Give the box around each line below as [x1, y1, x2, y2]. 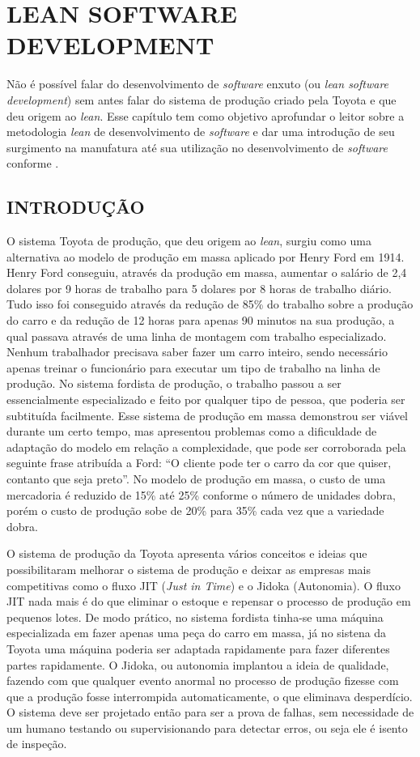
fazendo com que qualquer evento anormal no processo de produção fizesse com [6, 672, 399, 689]
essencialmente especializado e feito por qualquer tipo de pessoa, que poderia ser [6, 391, 405, 408]
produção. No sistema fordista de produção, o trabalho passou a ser [6, 375, 342, 392]
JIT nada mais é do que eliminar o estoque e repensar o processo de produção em [6, 593, 411, 610]
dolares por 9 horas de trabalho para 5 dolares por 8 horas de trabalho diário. [6, 279, 392, 296]
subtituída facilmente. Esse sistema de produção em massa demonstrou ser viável [6, 406, 409, 423]
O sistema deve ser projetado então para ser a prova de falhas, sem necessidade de [6, 704, 414, 721]
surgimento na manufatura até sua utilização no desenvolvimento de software [6, 138, 388, 155]
